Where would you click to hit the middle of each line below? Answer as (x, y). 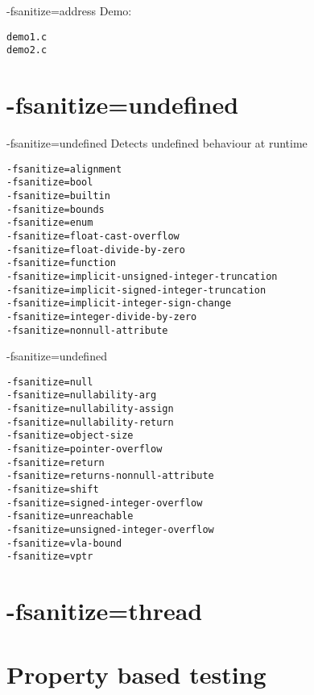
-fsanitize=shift (53, 489)
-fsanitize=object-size (70, 436)
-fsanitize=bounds (56, 209)
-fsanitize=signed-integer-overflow (105, 503)
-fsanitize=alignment (64, 169)
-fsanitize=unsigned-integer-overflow (110, 529)
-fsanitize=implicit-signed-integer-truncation (136, 290)
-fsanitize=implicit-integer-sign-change (119, 304)
